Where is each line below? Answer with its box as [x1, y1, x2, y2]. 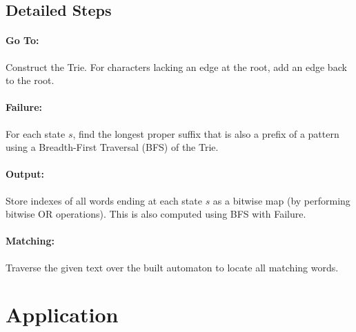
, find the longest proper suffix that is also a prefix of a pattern [72, 126, 339, 141]
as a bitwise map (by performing [212, 193, 350, 207]
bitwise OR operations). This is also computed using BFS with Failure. [6, 207, 306, 221]
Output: [6, 167, 44, 181]
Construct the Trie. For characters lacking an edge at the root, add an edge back [6, 59, 347, 74]
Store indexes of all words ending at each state [6, 193, 202, 207]
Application [6, 300, 119, 329]
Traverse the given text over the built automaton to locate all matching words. [6, 260, 339, 274]
